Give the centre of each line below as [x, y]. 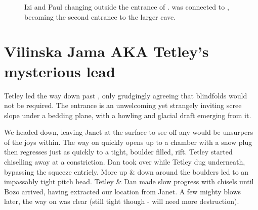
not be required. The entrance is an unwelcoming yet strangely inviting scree [123, 105]
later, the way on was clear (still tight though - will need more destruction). [122, 201]
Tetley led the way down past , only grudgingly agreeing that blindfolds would [126, 95]
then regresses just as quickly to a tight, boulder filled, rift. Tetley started [118, 152]
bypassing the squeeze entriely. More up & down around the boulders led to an [126, 171]
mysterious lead [60, 71]
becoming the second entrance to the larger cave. [100, 16]
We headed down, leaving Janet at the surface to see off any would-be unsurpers [129, 132]
